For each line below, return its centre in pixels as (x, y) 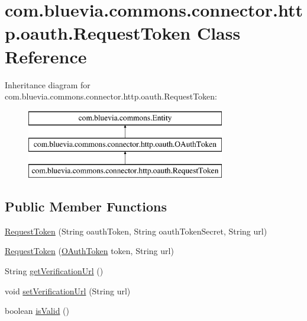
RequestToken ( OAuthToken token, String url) (89, 251)
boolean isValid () (37, 311)
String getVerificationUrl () (54, 271)
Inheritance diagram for (48, 84)
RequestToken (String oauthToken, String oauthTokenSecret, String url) (136, 231)
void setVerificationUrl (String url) (68, 290)
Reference (46, 56)
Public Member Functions (86, 206)
